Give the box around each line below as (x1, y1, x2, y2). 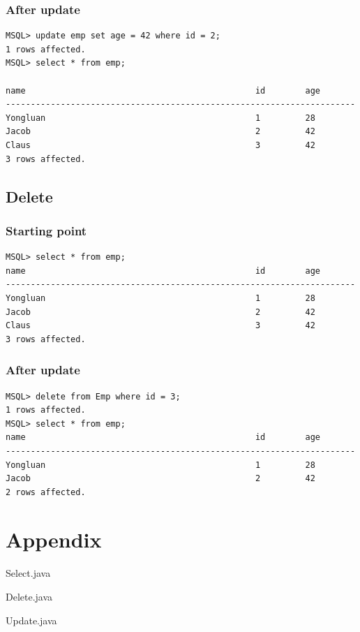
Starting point (6, 221, 87, 239)
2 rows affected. (6, 487, 86, 497)
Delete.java (6, 589, 53, 603)
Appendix (6, 525, 102, 554)
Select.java (6, 566, 51, 580)
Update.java (6, 612, 57, 627)
